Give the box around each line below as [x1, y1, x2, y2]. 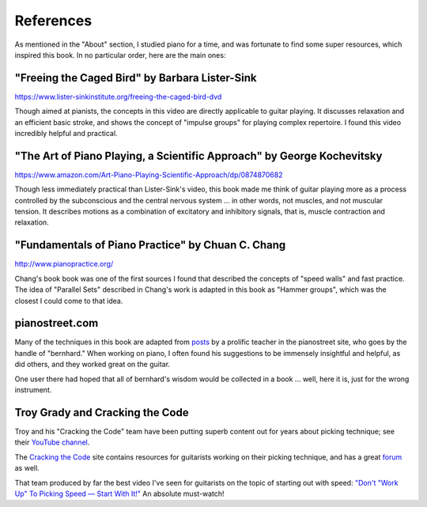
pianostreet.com [14, 316, 99, 330]
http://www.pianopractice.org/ [14, 259, 114, 269]
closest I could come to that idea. [14, 296, 123, 305]
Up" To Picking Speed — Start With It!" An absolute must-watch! [14, 489, 225, 498]
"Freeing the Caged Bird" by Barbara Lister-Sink [14, 71, 257, 85]
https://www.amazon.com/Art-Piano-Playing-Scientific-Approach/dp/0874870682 [14, 170, 283, 180]
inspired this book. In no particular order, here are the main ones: [14, 50, 226, 59]
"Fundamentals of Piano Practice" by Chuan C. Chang [14, 238, 286, 252]
